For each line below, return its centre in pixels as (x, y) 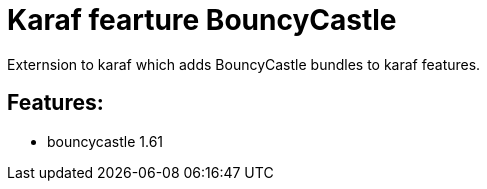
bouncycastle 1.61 (105, 141)
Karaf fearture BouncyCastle (202, 20)
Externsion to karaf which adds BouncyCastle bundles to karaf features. (244, 64)
